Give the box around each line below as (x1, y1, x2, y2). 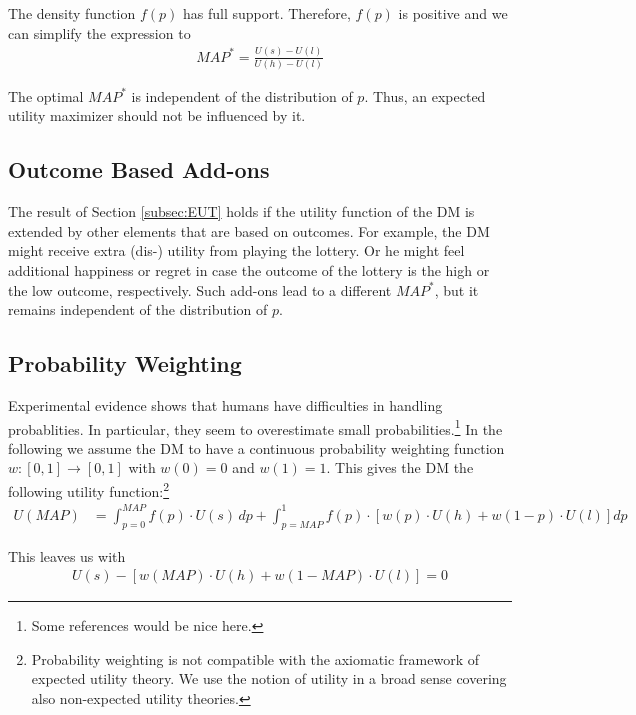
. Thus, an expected (364, 85, 486, 106)
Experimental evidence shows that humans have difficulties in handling (8, 395, 443, 415)
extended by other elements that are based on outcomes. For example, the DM (8, 220, 490, 241)
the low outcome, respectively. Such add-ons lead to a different (8, 279, 392, 300)
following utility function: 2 (8, 478, 170, 501)
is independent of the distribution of (131, 85, 353, 106)
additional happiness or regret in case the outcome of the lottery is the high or (8, 260, 490, 281)
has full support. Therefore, (182, 3, 351, 23)
